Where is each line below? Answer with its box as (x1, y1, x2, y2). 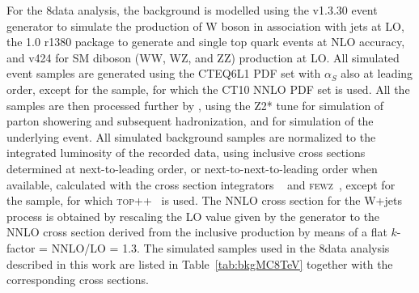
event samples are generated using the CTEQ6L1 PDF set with (6, 65, 321, 82)
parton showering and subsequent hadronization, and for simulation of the (6, 113, 374, 130)
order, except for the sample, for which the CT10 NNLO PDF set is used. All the (6, 80, 410, 97)
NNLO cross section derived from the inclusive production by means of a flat (6, 223, 387, 240)
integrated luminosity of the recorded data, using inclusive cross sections (6, 144, 366, 161)
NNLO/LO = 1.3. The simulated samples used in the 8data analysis (51, 239, 390, 256)
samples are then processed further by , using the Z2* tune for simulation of (6, 96, 384, 113)
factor (6, 239, 36, 256)
